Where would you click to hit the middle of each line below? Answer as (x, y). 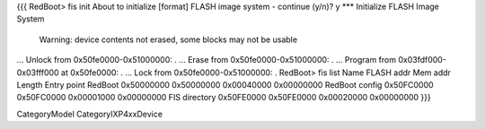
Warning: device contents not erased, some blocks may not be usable (168, 39)
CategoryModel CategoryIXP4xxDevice (90, 114)
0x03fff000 (38, 73)
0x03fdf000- (422, 60)
